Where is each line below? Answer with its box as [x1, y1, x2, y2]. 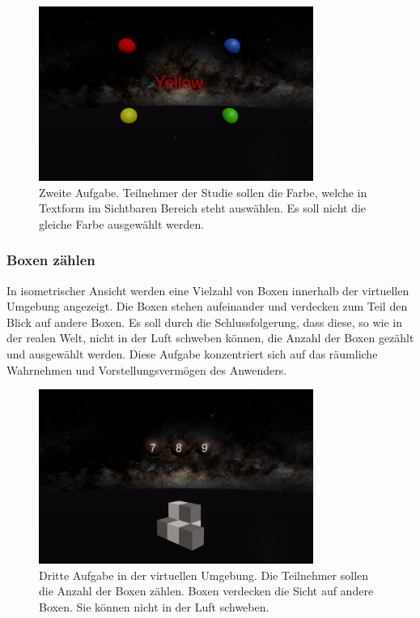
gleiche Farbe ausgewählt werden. [39, 215, 205, 232]
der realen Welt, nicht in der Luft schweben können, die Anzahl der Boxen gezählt [6, 329, 414, 346]
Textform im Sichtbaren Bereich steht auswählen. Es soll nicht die [39, 200, 367, 217]
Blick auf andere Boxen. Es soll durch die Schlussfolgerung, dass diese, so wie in [6, 313, 402, 330]
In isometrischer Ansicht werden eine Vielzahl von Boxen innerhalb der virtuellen [6, 281, 409, 298]
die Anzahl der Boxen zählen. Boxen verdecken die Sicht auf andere [39, 582, 374, 599]
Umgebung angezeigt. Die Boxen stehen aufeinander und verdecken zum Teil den [6, 298, 408, 315]
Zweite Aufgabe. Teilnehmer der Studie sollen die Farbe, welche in [39, 183, 367, 200]
